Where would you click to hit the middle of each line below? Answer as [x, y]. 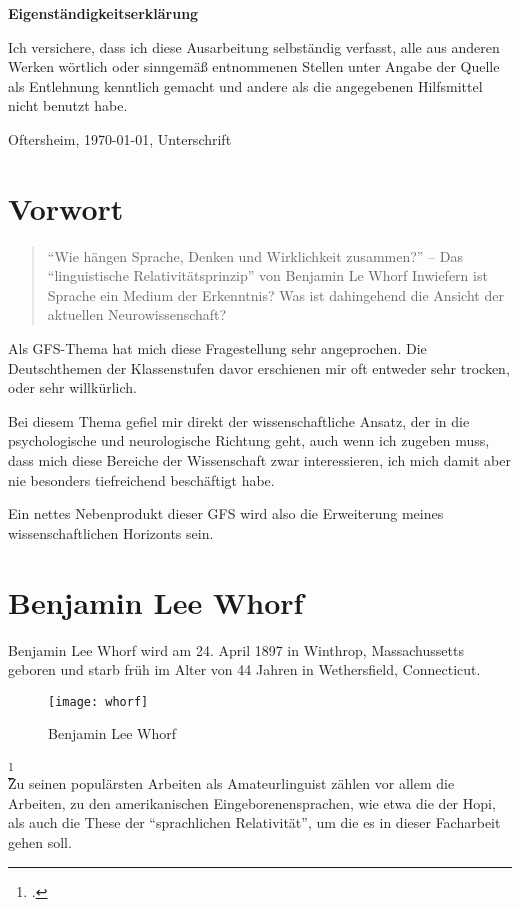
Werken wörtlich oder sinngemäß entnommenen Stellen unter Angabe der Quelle [254, 66]
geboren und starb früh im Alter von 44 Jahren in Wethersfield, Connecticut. [244, 669]
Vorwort [66, 207]
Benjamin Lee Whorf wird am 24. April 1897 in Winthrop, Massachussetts [236, 649]
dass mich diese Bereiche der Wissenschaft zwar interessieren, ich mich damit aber [260, 460]
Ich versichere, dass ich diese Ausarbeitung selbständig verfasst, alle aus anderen [254, 46]
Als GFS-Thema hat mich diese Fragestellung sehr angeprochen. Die [217, 348]
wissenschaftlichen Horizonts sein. [111, 532]
